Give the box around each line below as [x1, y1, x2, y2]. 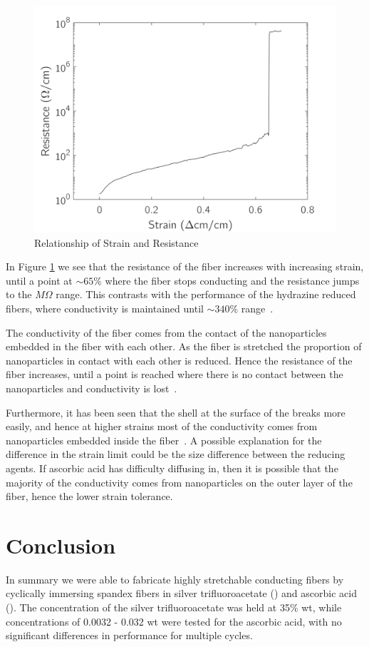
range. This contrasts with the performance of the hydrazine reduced [56, 287, 356, 302]
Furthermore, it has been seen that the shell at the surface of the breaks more [6, 404, 345, 419]
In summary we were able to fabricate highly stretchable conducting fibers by [6, 571, 344, 586]
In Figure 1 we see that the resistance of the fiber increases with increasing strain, [6, 259, 364, 274]
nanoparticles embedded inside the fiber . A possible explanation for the [6, 432, 322, 447]
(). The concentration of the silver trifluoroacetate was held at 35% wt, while [6, 600, 342, 614]
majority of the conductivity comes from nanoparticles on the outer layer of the [6, 474, 353, 489]
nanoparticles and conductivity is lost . [6, 380, 177, 395]
